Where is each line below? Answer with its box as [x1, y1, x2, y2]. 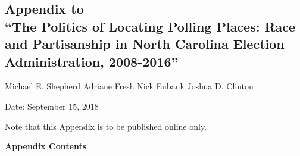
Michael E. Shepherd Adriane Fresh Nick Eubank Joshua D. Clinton [5, 80, 254, 92]
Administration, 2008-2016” [5, 52, 179, 70]
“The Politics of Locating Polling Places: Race [5, 17, 296, 35]
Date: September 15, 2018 [5, 99, 99, 112]
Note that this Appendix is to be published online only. [5, 120, 207, 132]
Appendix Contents [5, 140, 87, 152]
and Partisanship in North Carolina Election [5, 35, 285, 53]
